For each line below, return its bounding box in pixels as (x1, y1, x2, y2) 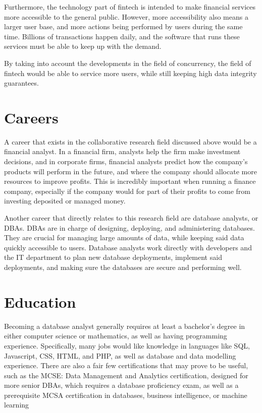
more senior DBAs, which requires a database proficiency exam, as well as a (4, 380, 239, 390)
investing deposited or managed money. (4, 195, 126, 206)
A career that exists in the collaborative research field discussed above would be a (4, 136, 257, 147)
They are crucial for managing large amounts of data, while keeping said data (4, 232, 244, 243)
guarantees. (4, 78, 39, 88)
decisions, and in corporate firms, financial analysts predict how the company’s (4, 156, 248, 167)
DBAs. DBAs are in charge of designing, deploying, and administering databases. (4, 222, 255, 233)
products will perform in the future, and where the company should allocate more (4, 166, 257, 176)
